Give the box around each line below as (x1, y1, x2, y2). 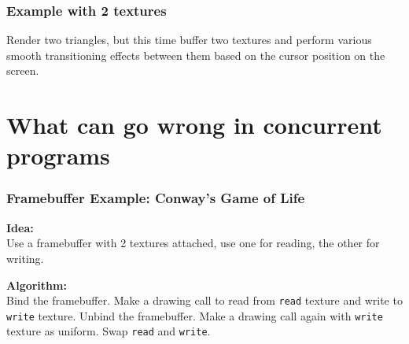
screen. (6, 62, 39, 79)
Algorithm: (6, 276, 67, 293)
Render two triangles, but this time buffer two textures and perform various (6, 31, 372, 48)
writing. (6, 250, 44, 266)
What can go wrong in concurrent (6, 109, 382, 141)
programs (6, 139, 110, 172)
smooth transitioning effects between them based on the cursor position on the (6, 46, 385, 63)
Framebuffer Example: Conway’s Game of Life (6, 188, 305, 208)
